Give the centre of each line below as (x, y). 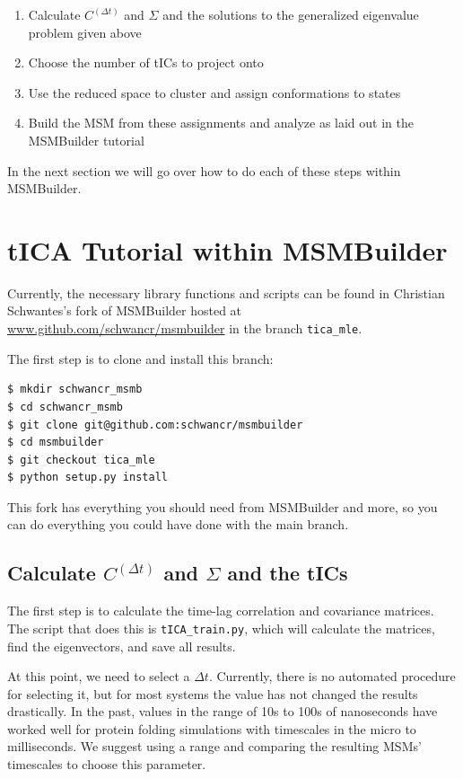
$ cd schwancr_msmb (65, 407)
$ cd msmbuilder (56, 443)
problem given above (85, 32)
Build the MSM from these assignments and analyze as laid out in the (221, 123)
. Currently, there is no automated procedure (332, 676)
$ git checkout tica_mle (81, 460)
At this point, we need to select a (99, 676)
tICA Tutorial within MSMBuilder (227, 249)
